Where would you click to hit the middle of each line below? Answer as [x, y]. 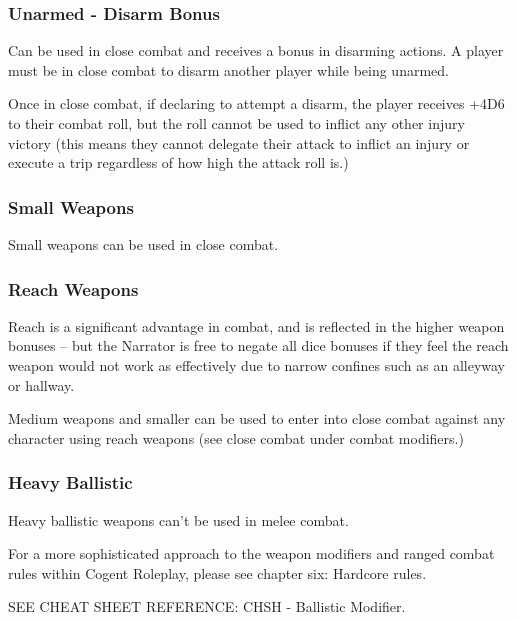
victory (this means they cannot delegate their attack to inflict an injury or [239, 142]
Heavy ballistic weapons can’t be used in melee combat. [178, 519]
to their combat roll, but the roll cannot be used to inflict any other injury [236, 123]
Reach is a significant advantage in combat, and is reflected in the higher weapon [256, 325]
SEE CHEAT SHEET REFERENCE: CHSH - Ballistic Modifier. [207, 606]
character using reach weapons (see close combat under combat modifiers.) [236, 437]
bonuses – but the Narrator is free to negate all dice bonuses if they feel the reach [258, 345]
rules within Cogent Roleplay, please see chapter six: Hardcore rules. [217, 572]
